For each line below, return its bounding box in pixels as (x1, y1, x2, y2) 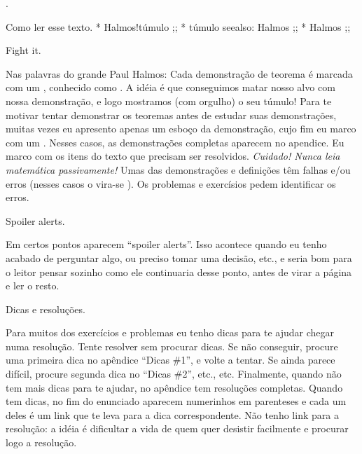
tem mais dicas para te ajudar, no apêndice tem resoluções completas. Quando (6, 380, 343, 394)
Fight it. (6, 43, 41, 57)
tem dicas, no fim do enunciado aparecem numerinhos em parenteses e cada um (6, 394, 347, 408)
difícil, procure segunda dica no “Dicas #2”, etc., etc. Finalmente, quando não (6, 366, 342, 381)
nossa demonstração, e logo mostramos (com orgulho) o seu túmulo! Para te (6, 93, 332, 108)
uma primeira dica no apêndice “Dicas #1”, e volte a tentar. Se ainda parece (6, 352, 335, 367)
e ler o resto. (6, 278, 60, 293)
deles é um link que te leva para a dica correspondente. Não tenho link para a (6, 407, 339, 422)
